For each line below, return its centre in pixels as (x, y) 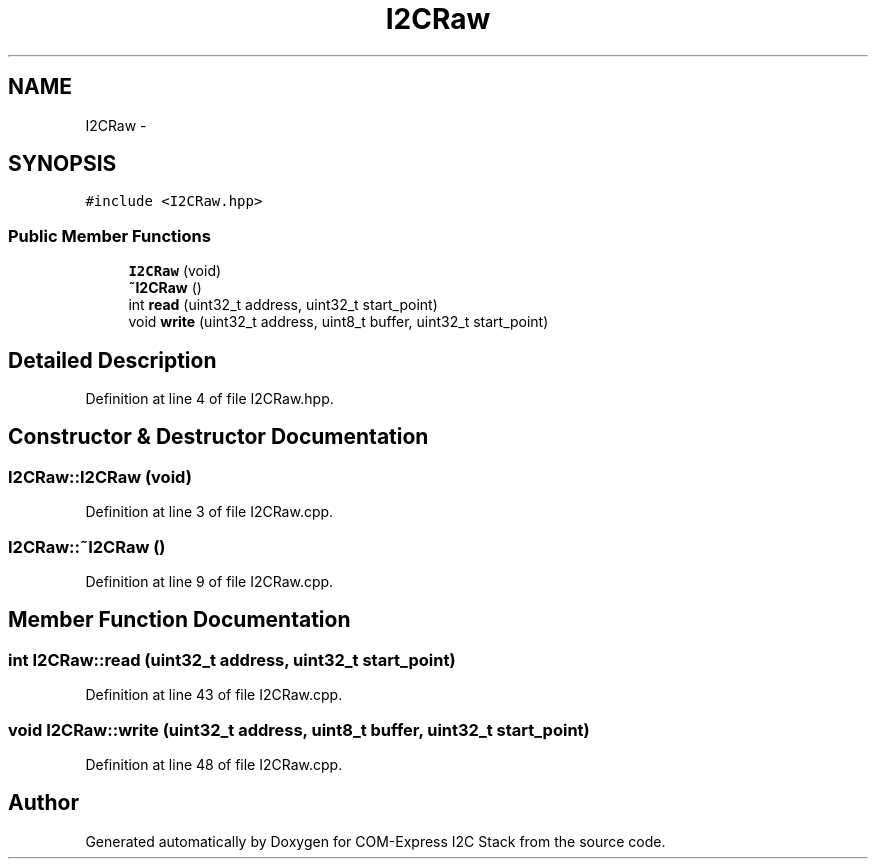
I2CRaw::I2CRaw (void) (100, 476)
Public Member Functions (109, 235)
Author (43, 803)
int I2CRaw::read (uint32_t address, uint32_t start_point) (232, 659)
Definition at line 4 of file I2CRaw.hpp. (209, 399)
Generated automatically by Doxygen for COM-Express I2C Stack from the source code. (375, 841)
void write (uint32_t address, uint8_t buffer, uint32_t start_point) (338, 322)
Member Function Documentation (179, 620)
